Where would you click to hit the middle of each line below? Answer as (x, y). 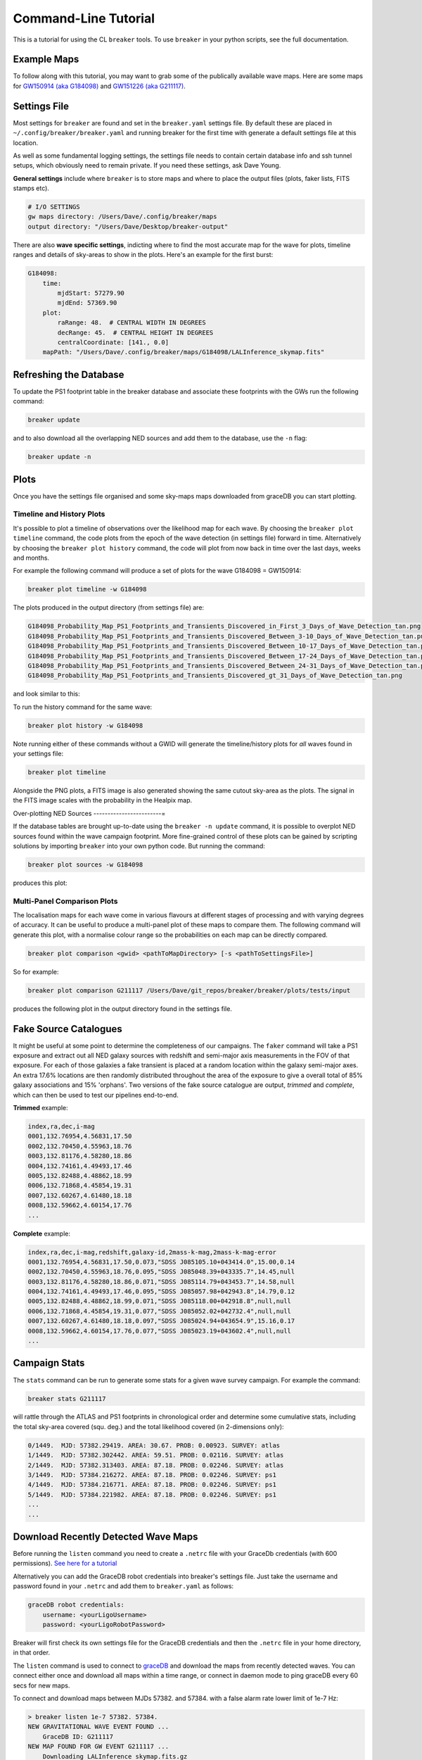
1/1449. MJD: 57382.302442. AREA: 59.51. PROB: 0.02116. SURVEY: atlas (156, 1455)
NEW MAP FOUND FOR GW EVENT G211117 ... (98, 1747)
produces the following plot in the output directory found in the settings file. (122, 1008)
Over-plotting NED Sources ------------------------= (89, 813)
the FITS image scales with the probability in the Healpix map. (103, 800)
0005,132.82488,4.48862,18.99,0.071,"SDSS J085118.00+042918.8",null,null (160, 1301)
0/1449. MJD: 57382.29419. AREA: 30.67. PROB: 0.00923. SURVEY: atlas (154, 1445)
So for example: (36, 972)
